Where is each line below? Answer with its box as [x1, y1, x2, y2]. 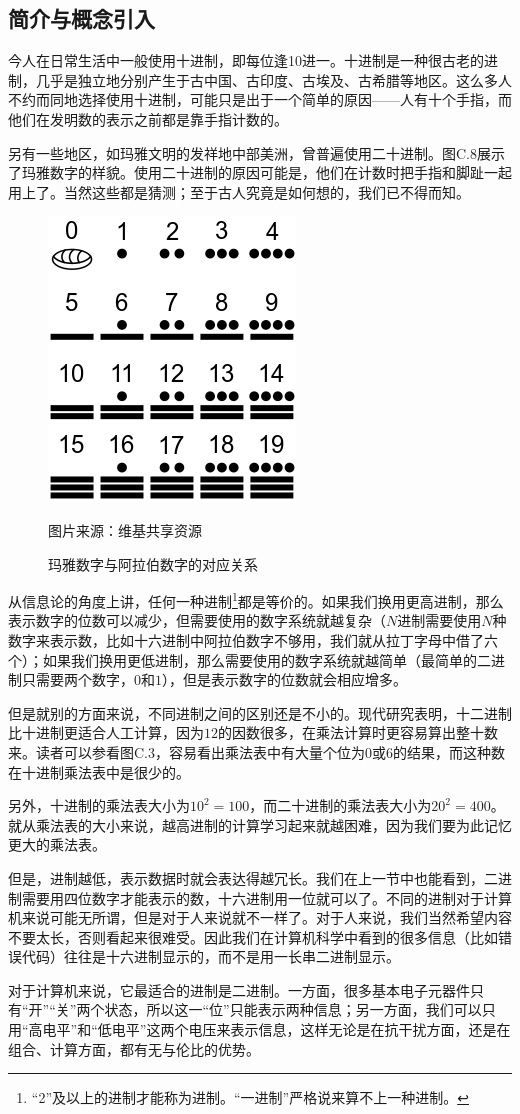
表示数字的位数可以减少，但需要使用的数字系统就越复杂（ [8, 610, 386, 631]
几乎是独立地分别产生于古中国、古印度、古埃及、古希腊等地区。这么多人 [35, 69, 512, 90]
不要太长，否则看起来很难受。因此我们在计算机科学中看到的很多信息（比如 [8, 926, 498, 947]
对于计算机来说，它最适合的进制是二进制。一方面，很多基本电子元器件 [8, 979, 470, 1000]
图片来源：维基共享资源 [48, 519, 202, 540]
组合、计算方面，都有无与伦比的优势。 [8, 1038, 260, 1059]
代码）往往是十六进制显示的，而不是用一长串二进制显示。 [21, 946, 400, 967]
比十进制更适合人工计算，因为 [8, 722, 204, 743]
